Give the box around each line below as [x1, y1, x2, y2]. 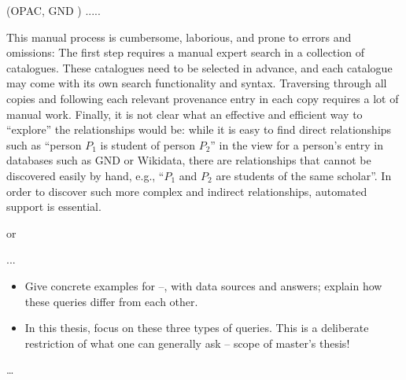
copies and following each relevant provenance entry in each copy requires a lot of [6, 90, 399, 106]
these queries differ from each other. [24, 293, 198, 309]
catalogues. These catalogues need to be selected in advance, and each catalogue [6, 59, 393, 76]
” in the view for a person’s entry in [210, 136, 383, 153]
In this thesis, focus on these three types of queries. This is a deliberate [24, 319, 369, 336]
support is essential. [6, 198, 101, 215]
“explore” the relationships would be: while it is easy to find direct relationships [6, 121, 392, 138]
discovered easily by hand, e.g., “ [6, 167, 164, 183]
